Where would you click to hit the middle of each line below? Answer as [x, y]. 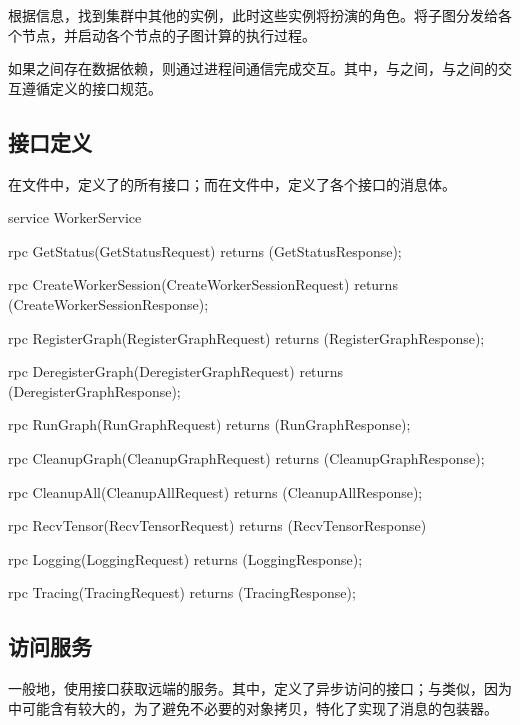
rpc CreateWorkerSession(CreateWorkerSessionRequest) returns [203, 284]
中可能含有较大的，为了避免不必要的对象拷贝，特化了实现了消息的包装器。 [253, 707]
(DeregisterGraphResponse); [94, 390]
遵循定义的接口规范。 [91, 87]
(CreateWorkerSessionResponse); [108, 303]
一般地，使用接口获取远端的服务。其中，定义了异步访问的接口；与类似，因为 [260, 688]
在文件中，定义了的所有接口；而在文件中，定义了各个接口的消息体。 [232, 183]
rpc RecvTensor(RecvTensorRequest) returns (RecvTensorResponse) [217, 525]
